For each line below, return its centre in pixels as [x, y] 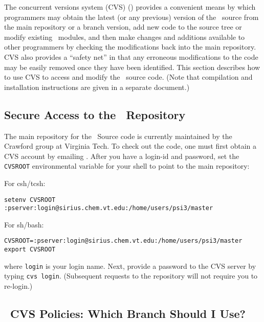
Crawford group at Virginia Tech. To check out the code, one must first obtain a [130, 146]
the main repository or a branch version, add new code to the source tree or [123, 27]
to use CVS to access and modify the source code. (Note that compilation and [128, 77]
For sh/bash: [24, 224]
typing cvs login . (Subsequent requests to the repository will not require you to [131, 276]
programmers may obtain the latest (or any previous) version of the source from [131, 17]
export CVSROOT [30, 250]
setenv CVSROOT [30, 200]
